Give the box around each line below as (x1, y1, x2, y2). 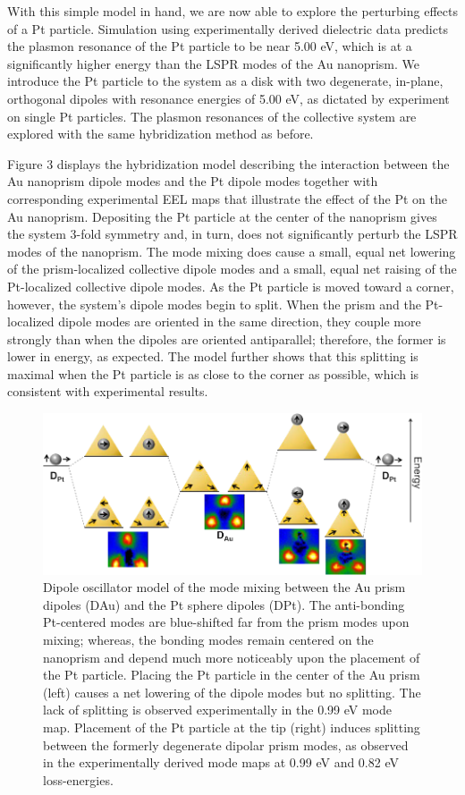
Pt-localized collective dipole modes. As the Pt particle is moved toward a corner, (7, 276, 454, 295)
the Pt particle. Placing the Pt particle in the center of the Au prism (43, 665, 420, 684)
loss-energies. (43, 770, 114, 789)
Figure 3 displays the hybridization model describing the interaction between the (7, 154, 450, 173)
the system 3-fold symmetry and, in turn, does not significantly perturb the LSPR (7, 224, 458, 243)
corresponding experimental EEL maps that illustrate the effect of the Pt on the (7, 189, 447, 207)
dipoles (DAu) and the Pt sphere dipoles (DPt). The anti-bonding (43, 595, 405, 613)
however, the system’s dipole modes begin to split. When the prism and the (7, 294, 421, 313)
